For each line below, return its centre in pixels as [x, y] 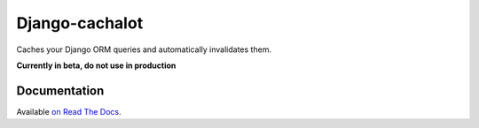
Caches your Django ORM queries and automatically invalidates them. [144, 49]
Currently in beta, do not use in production [96, 65]
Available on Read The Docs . [69, 111]
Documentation [60, 90]
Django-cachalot [80, 23]
